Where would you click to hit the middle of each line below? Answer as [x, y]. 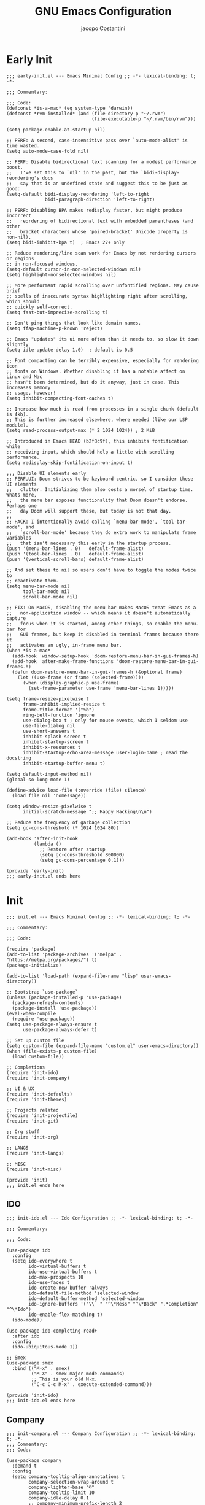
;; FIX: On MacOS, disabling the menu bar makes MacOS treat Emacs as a [101, 608]
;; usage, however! [31, 393]
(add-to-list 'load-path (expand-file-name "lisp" [72, 976]
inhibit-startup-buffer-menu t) [64, 763]
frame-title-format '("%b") [59, 710]
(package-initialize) [34, 965]
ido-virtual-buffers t [57, 1267]
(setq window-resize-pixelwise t [49, 806]
